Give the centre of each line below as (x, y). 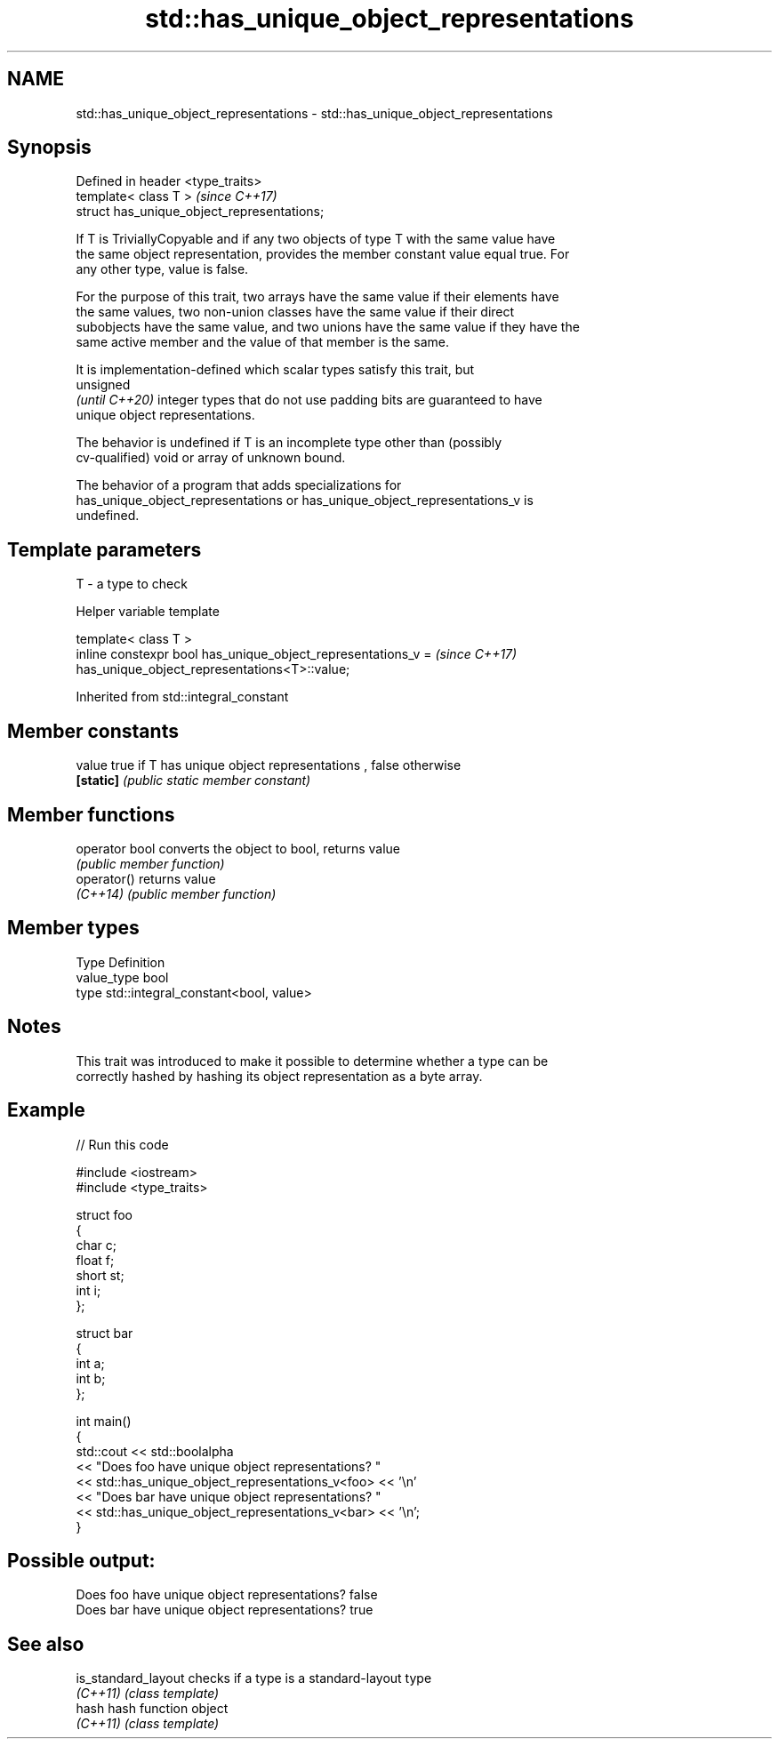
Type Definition (120, 962)
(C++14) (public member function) (176, 893)
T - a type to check (132, 584)
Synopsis (49, 148)
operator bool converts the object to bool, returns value (238, 848)
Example (46, 1110)
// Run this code (122, 1144)
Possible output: (81, 1560)
